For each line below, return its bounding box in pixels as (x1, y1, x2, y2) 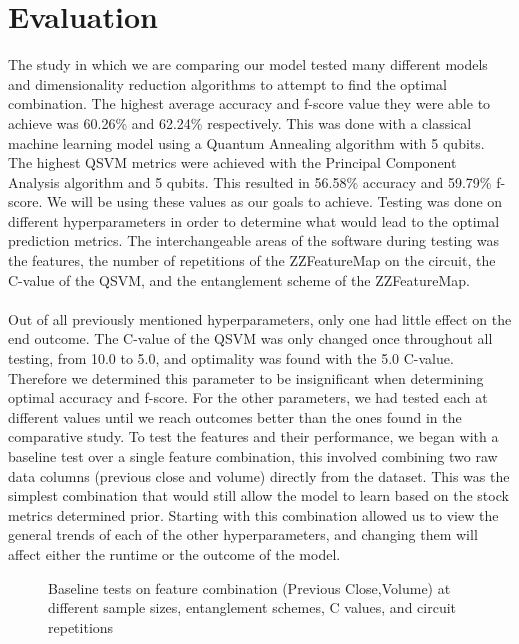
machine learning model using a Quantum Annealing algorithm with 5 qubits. (8, 132, 485, 153)
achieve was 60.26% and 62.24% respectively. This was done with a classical (8, 112, 472, 133)
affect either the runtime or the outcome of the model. (8, 543, 341, 564)
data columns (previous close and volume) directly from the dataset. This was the (8, 465, 510, 486)
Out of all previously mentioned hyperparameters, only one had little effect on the (8, 308, 512, 329)
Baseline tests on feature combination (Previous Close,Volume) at (48, 577, 451, 598)
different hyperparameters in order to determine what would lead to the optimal (8, 210, 500, 231)
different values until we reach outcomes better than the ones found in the (8, 406, 462, 427)
